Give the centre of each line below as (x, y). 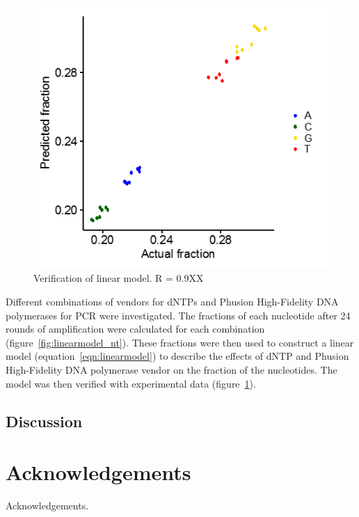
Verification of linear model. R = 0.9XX (119, 278)
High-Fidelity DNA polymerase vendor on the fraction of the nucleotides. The (171, 369)
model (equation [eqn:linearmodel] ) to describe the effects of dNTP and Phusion (177, 356)
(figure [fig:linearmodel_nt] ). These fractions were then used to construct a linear (180, 342)
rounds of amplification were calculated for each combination (135, 329)
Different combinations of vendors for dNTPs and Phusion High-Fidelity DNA (172, 301)
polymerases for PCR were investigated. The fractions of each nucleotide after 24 (178, 315)
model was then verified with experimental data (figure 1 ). (131, 383)
